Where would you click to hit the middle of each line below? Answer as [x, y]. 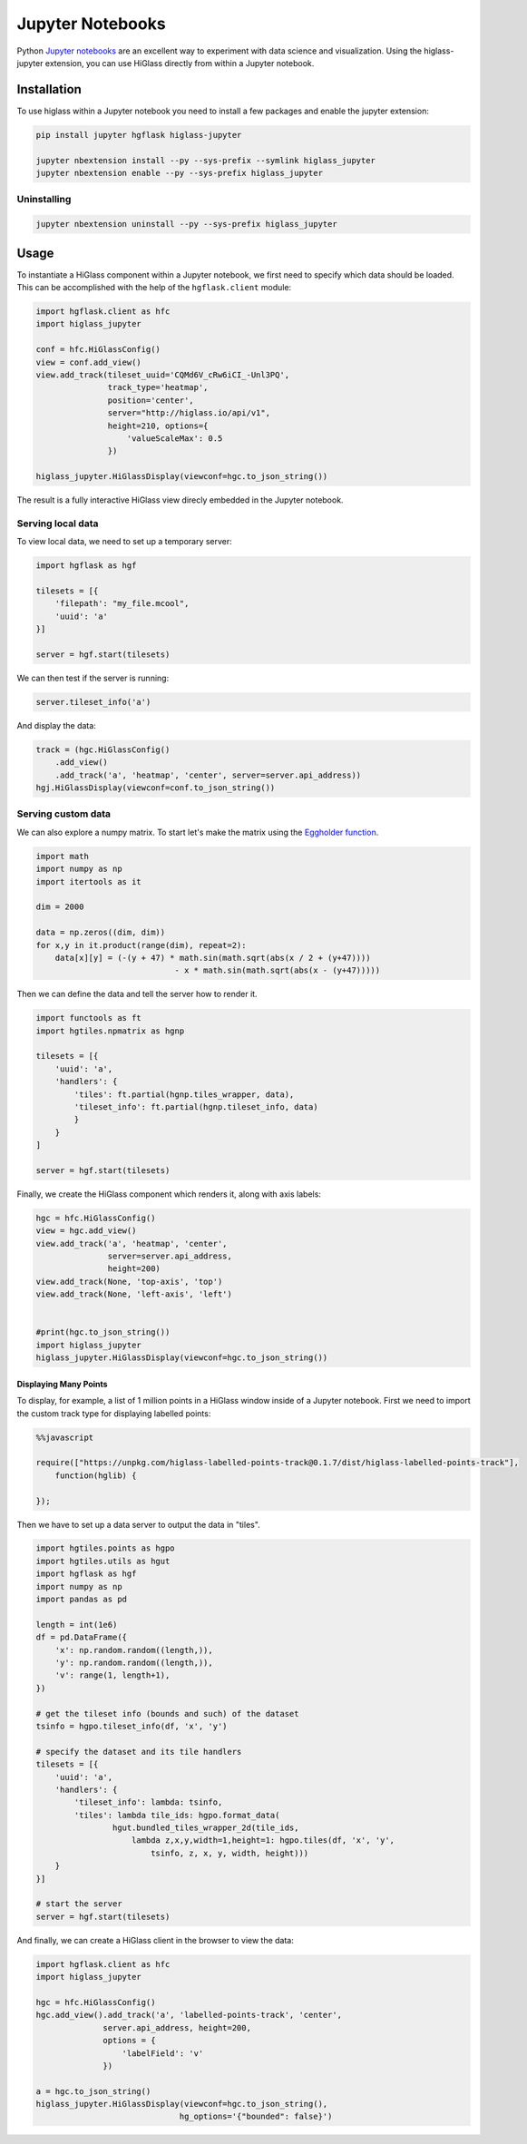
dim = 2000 [60, 907]
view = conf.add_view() [89, 362]
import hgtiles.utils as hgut [103, 1561]
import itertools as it [89, 881]
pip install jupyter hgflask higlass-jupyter [139, 135]
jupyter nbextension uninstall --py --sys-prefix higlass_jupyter [186, 224]
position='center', [151, 400]
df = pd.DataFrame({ [81, 1637]
